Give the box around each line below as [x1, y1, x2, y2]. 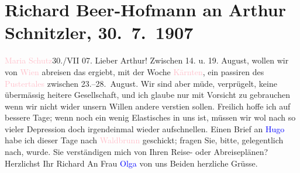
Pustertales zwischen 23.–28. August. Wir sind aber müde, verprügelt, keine [5, 77, 277, 89]
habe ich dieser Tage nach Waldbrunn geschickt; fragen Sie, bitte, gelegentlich [5, 134, 284, 146]
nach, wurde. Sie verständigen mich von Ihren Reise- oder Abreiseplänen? [5, 146, 268, 158]
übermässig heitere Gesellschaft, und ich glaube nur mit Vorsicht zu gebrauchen [5, 89, 290, 101]
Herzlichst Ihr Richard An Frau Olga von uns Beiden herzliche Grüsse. [5, 157, 258, 169]
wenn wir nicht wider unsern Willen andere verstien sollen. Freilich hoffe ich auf [5, 100, 291, 112]
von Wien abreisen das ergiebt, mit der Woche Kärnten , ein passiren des [5, 65, 264, 77]
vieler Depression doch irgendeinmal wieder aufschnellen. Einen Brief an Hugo [5, 122, 285, 135]
